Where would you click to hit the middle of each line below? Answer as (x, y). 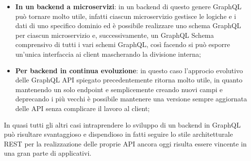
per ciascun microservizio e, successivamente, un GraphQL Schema (115, 35)
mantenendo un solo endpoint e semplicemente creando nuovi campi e (119, 89)
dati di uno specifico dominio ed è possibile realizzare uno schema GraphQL (128, 25)
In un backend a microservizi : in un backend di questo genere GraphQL (128, 6)
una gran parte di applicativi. (48, 153)
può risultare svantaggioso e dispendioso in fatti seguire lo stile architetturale (118, 134)
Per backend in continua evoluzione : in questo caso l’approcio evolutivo (129, 70)
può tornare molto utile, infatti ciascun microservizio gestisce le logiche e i (126, 16)
